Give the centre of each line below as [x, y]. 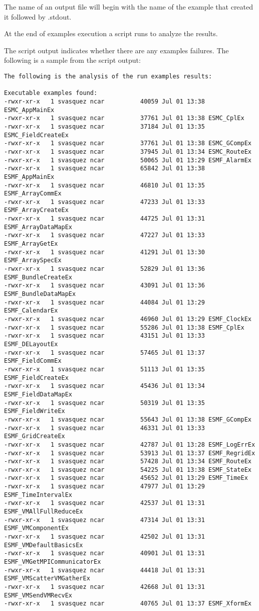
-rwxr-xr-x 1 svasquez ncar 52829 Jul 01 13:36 [104, 269]
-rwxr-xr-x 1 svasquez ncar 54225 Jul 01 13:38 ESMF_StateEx [128, 470]
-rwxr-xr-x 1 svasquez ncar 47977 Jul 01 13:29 [104, 487]
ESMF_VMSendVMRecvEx [38, 595]
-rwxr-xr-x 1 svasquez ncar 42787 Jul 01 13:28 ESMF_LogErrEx [130, 444]
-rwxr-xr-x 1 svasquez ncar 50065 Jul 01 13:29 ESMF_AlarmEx [128, 160]
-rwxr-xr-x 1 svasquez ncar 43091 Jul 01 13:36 [104, 286]
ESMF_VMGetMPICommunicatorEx [53, 562]
